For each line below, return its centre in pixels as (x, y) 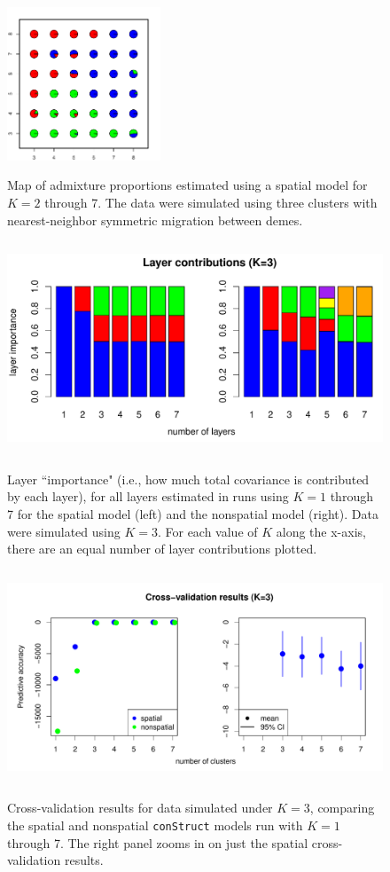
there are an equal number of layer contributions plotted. (162, 549)
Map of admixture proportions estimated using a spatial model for (187, 185)
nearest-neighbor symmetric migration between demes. (155, 220)
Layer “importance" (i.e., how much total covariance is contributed (188, 479)
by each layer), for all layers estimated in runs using (148, 496)
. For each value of (207, 531)
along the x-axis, (321, 531)
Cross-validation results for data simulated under (140, 808)
